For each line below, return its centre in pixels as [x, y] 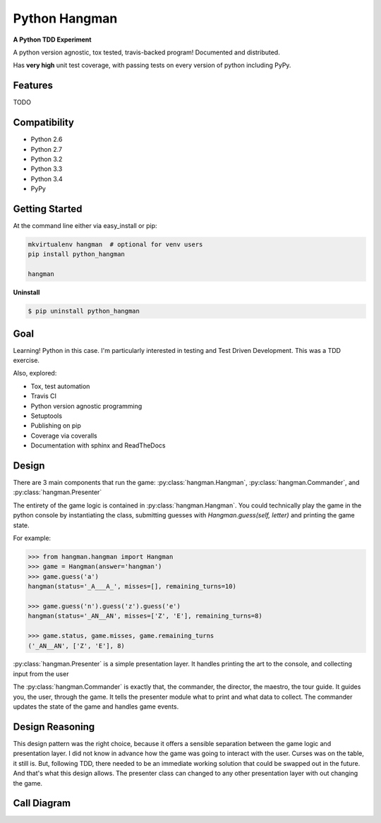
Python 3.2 [47, 159]
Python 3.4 [47, 179]
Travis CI [43, 396]
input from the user [41, 673]
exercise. [26, 361]
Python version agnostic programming [86, 406]
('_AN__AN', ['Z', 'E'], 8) [76, 645]
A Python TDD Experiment [52, 40]
